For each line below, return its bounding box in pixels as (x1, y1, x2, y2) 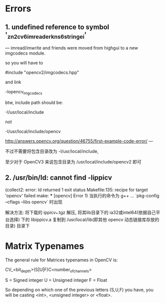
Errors (5, 3, 31, 14)
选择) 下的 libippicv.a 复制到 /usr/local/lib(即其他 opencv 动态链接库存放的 (9, 217, 160, 223)
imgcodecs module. (5, 50, 46, 56)
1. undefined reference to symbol (5, 23, 110, 31)
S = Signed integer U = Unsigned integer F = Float (5, 277, 108, 283)
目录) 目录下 (5, 223, 30, 228)
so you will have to (5, 60, 43, 66)
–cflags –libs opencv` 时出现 (5, 199, 63, 205)
